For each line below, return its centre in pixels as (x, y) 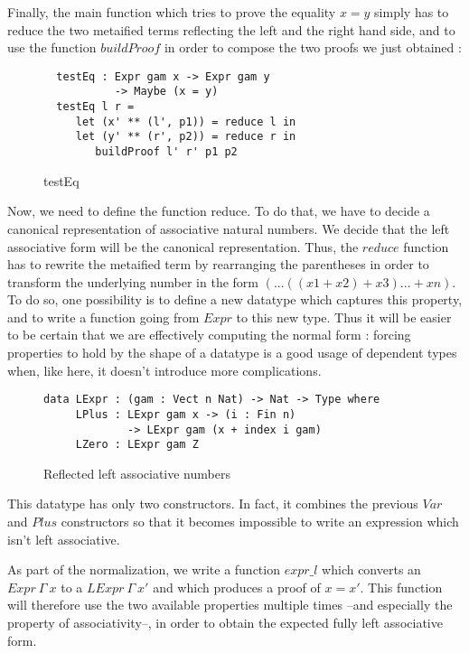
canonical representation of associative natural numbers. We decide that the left (229, 228)
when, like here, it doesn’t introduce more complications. (164, 370)
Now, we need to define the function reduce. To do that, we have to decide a (219, 211)
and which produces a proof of (237, 587)
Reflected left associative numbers (137, 473)
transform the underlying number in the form (133, 281)
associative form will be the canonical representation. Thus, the (183, 246)
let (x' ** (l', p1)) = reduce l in (186, 121)
